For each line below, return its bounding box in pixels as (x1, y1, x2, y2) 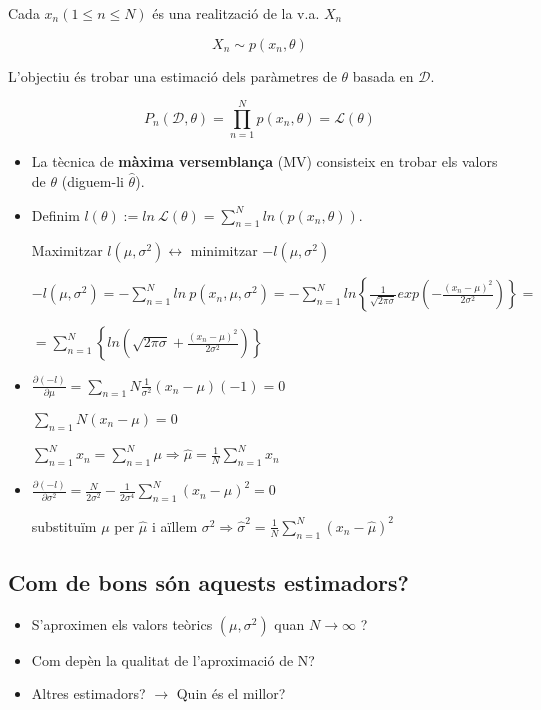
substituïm (31, 515, 97, 536)
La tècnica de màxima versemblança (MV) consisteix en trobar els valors (31, 151, 498, 172)
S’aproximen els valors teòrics (31, 613, 213, 634)
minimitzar (190, 240, 258, 261)
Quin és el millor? (176, 683, 286, 704)
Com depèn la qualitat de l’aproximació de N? (31, 649, 315, 670)
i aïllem (151, 515, 198, 536)
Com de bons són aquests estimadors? (8, 566, 409, 597)
